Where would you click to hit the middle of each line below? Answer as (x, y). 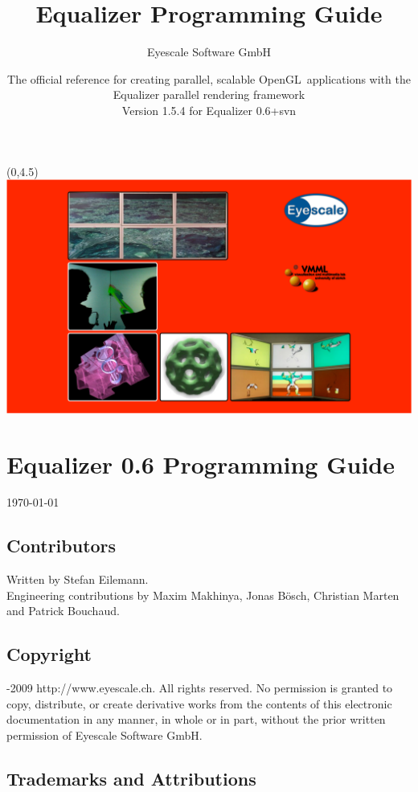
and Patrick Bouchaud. (63, 611)
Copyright (49, 654)
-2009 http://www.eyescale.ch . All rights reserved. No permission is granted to (200, 688)
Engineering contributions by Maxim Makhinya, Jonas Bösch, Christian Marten (203, 595)
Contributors (61, 546)
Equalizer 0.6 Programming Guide (201, 464)
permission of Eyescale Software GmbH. (104, 735)
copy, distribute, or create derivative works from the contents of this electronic (199, 703)
